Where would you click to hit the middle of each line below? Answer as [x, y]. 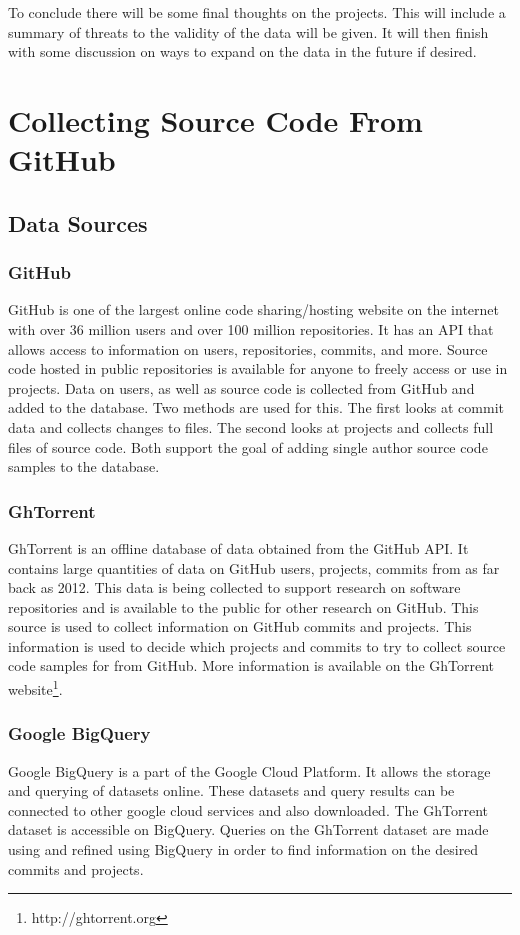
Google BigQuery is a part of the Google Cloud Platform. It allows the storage [249, 770]
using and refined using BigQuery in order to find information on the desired [243, 848]
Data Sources [78, 222]
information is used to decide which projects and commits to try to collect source [257, 645]
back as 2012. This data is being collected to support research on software [234, 587]
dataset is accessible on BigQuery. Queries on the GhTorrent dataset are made [248, 829]
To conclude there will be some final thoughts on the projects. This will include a [257, 12]
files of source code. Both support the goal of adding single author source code [248, 446]
